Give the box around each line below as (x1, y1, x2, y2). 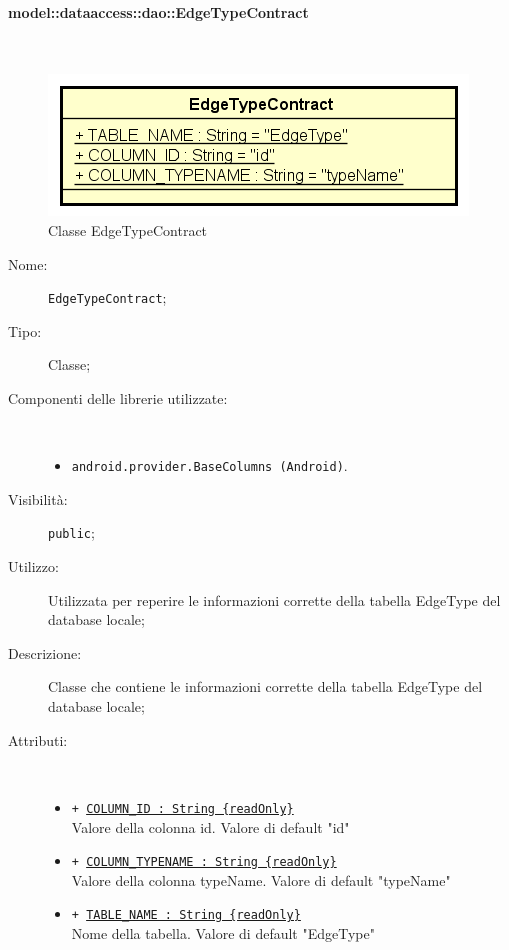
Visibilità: (8, 488, 68, 509)
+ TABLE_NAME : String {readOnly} (71, 908, 301, 923)
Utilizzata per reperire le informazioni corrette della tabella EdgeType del (48, 589, 501, 610)
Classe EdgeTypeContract (48, 219, 208, 240)
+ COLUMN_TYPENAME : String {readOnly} (71, 855, 337, 870)
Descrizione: (8, 642, 82, 663)
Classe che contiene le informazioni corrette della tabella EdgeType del (48, 676, 483, 697)
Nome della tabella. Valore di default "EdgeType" (71, 923, 375, 944)
